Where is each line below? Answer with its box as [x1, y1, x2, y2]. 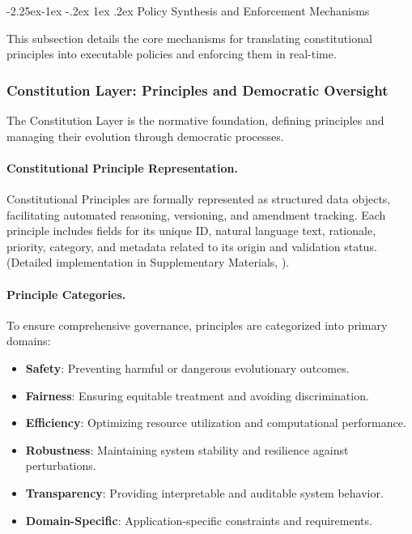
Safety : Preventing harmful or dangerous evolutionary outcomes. [25, 359, 350, 376]
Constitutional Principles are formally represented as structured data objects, [6, 190, 391, 207]
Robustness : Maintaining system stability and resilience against [25, 441, 349, 458]
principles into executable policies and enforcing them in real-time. [6, 45, 337, 62]
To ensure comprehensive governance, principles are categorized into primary [6, 316, 388, 333]
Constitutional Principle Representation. [6, 159, 239, 176]
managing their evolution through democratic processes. [6, 127, 284, 144]
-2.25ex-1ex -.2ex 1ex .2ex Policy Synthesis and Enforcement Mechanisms [6, 2, 370, 19]
